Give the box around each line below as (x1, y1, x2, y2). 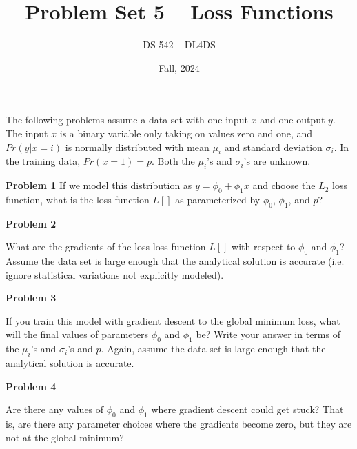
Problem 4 (6, 379, 57, 393)
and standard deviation (224, 139, 323, 154)
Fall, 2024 (159, 60, 200, 74)
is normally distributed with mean (65, 139, 210, 154)
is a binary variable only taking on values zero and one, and (59, 126, 313, 140)
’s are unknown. (243, 154, 311, 168)
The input (6, 126, 48, 140)
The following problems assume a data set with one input (6, 112, 248, 127)
